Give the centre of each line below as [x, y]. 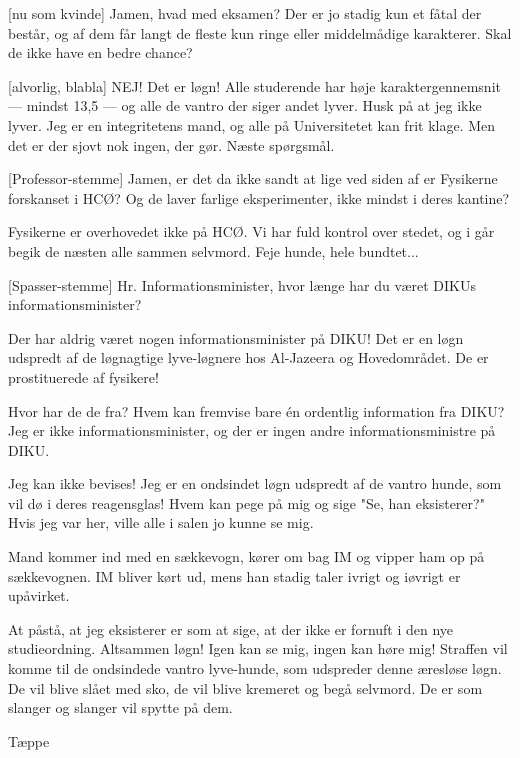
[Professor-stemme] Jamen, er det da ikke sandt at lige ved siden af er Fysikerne [253, 178]
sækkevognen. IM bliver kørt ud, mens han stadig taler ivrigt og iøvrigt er [234, 575]
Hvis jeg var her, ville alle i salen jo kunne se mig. [161, 522]
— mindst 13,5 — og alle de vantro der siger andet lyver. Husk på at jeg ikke [245, 105]
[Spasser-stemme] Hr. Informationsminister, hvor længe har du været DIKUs [242, 284]
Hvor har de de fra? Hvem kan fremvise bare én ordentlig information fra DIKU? [256, 410]
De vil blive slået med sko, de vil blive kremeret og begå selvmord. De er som [245, 687]
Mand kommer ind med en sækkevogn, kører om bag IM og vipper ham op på [246, 556]
